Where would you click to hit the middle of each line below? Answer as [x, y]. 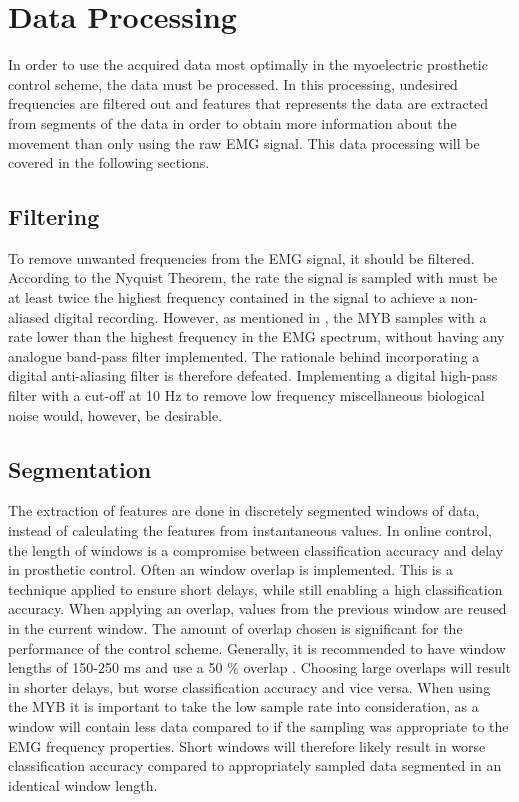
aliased [29, 316]
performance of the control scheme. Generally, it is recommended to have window [257, 647]
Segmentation [80, 468]
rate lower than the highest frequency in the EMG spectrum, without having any [256, 336]
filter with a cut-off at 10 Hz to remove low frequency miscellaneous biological [246, 395]
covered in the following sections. [109, 162]
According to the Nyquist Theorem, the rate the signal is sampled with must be [253, 277]
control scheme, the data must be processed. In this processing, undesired [233, 83]
